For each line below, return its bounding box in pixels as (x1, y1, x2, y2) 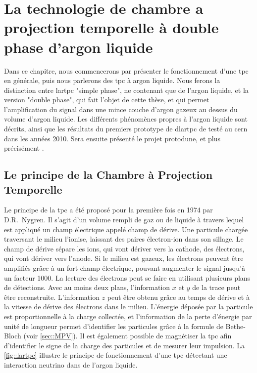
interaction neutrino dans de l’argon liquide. (4, 359, 138, 370)
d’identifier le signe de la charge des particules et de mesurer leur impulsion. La (4, 340, 245, 350)
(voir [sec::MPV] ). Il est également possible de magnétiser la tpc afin (23, 331, 232, 341)
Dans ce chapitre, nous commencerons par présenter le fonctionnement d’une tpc (4, 65, 249, 76)
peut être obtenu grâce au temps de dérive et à (107, 291, 250, 302)
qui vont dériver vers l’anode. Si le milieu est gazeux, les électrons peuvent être (4, 253, 244, 263)
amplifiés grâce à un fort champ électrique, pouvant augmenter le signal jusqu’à (4, 263, 245, 273)
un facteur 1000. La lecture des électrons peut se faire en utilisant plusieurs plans (4, 272, 251, 283)
